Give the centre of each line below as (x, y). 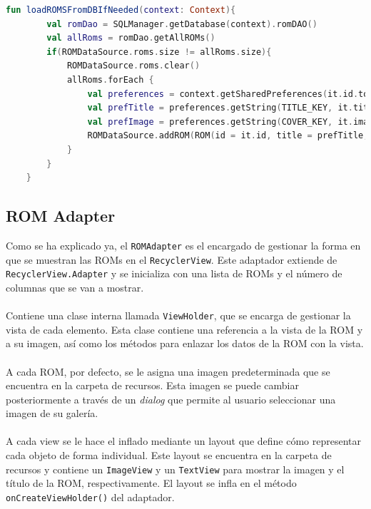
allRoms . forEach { (110, 79)
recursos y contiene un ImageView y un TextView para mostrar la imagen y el (175, 469)
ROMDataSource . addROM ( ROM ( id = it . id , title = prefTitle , (228, 136)
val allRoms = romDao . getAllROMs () (131, 38)
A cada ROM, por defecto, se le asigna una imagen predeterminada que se (168, 371)
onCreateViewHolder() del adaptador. (90, 497)
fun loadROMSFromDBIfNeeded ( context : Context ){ (121, 10)
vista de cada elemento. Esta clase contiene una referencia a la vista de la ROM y (184, 329)
